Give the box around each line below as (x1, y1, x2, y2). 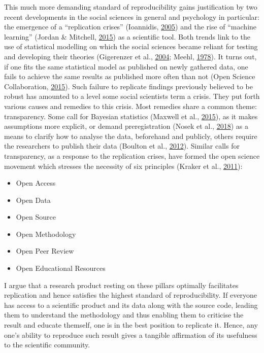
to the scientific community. (4, 339, 90, 350)
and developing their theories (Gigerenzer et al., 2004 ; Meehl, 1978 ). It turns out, (4, 51, 257, 61)
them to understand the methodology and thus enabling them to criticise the (4, 309, 244, 320)
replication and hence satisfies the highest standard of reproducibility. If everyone (4, 290, 257, 300)
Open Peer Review (16, 245, 74, 256)
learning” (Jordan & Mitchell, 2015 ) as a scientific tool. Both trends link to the (4, 31, 250, 42)
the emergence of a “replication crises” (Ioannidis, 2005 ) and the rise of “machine (4, 21, 257, 32)
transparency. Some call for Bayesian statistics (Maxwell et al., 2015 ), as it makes (4, 111, 258, 121)
